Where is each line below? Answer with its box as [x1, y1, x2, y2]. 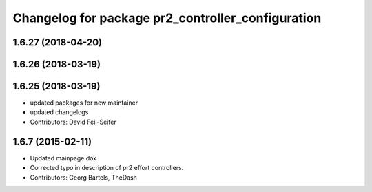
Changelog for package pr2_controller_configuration [12, 10, 322, 25]
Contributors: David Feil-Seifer [30, 118, 116, 126]
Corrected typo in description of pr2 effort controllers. [30, 164, 184, 172]
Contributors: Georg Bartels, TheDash [30, 173, 138, 182]
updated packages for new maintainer [30, 98, 138, 107]
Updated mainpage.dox [30, 153, 96, 162]
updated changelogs [30, 108, 89, 116]
